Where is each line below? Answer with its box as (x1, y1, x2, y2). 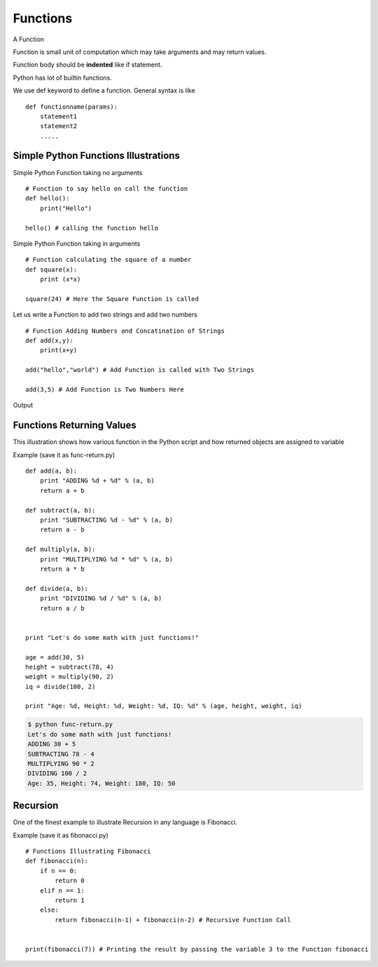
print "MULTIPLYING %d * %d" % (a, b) (39, 555, 174, 563)
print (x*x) (39, 275, 81, 284)
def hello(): (25, 195, 70, 202)
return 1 (55, 896, 85, 905)
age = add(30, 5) (25, 653, 85, 661)
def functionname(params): (25, 102, 118, 111)
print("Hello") (39, 204, 92, 212)
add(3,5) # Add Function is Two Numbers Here (25, 386, 185, 394)
